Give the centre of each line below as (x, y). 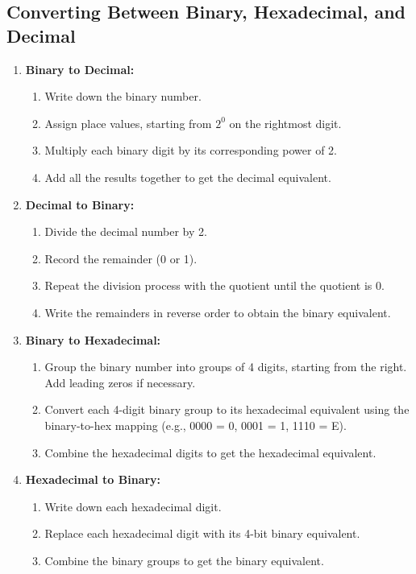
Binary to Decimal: (80, 69)
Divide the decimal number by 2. (126, 231)
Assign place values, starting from (128, 123)
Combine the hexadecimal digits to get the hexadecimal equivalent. (210, 452)
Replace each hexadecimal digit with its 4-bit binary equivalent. (202, 533)
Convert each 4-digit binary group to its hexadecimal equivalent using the (227, 409)
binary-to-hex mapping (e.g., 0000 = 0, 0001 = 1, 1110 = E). (196, 425)
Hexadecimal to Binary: (93, 479)
